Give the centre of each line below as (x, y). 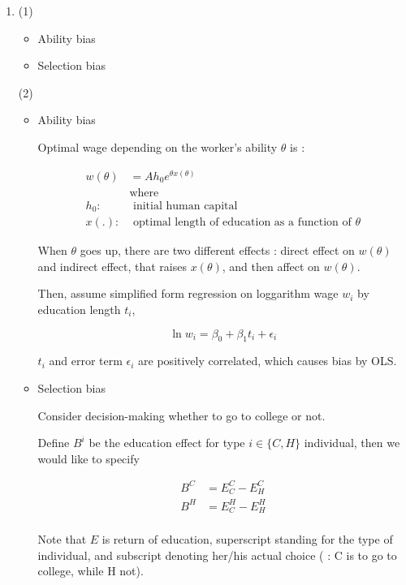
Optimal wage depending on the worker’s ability (158, 146)
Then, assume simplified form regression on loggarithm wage (188, 293)
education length (79, 309)
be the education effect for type (167, 443)
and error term (86, 361)
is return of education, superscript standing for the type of (247, 539)
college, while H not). (91, 571)
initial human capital (186, 206)
